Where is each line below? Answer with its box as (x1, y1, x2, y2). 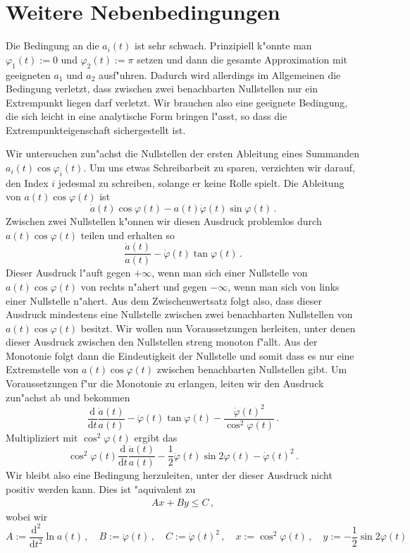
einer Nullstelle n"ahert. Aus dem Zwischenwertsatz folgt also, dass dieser (6, 293, 322, 308)
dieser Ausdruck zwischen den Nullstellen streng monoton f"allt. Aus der (6, 334, 318, 349)
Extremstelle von (6, 362, 79, 377)
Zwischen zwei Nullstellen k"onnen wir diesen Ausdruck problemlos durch (6, 214, 322, 229)
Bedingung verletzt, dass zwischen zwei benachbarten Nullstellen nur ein (6, 81, 318, 96)
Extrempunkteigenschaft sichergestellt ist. (6, 122, 186, 137)
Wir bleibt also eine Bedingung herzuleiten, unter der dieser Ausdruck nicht (6, 468, 333, 482)
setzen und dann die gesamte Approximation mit (137, 51, 348, 66)
